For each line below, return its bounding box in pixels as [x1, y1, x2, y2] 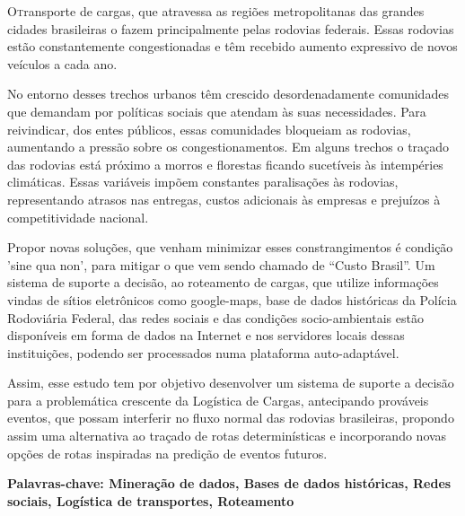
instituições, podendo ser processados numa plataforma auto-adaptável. [7, 343, 399, 362]
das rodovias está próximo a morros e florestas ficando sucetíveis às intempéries [7, 154, 443, 173]
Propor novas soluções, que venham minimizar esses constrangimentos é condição [7, 238, 453, 257]
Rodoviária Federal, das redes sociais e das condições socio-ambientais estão [7, 308, 424, 327]
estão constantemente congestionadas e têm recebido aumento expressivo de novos [7, 37, 458, 56]
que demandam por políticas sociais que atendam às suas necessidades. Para [7, 101, 426, 120]
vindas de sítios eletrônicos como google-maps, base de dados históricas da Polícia [7, 290, 457, 309]
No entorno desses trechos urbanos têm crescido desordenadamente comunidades [7, 84, 449, 103]
